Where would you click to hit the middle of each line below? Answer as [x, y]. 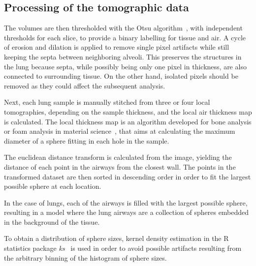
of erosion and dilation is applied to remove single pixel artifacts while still [117, 47]
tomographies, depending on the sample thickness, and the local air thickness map [128, 111]
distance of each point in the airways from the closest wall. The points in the [120, 166]
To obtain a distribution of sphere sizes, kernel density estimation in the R [116, 238]
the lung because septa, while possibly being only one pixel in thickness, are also [125, 66]
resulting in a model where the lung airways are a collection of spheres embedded [127, 212]
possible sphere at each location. [53, 186]
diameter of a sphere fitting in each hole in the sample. [87, 140]
